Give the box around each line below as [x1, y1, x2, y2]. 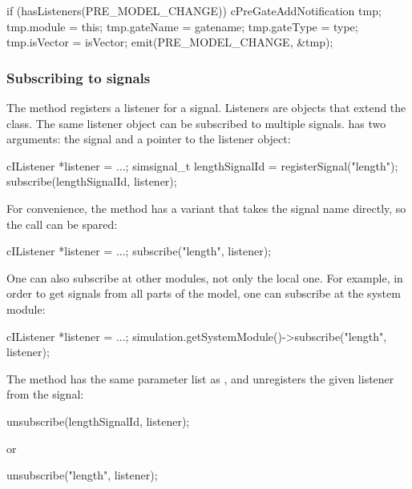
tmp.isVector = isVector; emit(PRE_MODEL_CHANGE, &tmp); [6, 34, 333, 50]
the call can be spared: [6, 215, 118, 232]
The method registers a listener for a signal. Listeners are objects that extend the [6, 99, 406, 115]
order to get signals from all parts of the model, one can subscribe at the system [6, 285, 401, 302]
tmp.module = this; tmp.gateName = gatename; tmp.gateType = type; [6, 18, 358, 34]
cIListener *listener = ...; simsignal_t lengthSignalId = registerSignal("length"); [6, 157, 398, 174]
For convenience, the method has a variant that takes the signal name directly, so [6, 199, 406, 216]
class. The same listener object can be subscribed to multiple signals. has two [6, 114, 386, 131]
